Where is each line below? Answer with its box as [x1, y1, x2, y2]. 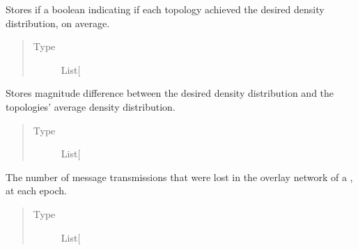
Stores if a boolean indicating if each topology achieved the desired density [6, 2, 325, 16]
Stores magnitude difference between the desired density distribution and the [6, 86, 334, 100]
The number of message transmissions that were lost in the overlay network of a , [6, 169, 353, 184]
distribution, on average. [6, 15, 110, 30]
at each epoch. [6, 183, 67, 198]
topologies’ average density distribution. [6, 99, 176, 114]
